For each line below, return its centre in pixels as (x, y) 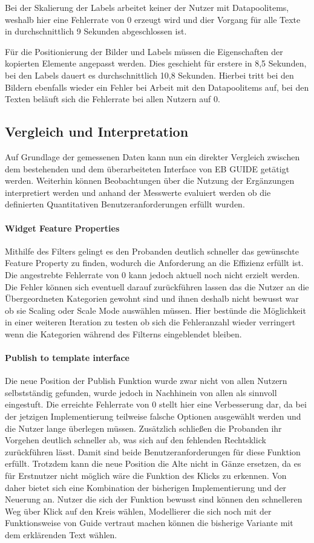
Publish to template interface (67, 358)
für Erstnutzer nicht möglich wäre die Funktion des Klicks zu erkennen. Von (146, 476)
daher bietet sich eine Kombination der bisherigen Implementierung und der (146, 487)
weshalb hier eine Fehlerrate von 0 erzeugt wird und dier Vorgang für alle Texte (153, 19)
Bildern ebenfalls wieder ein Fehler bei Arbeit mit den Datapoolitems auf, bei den (157, 87)
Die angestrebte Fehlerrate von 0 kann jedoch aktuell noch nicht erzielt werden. (152, 274)
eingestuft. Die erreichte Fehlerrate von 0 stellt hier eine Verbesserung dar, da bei (156, 404)
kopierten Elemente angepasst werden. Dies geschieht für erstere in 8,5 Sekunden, (156, 63)
